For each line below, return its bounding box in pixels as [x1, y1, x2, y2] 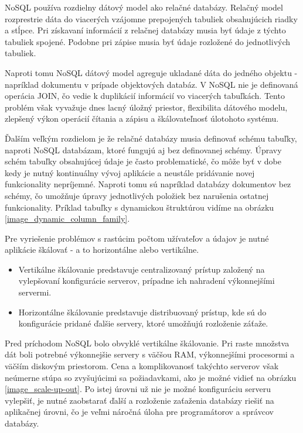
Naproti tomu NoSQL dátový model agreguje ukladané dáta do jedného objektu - [5, 66, 298, 78]
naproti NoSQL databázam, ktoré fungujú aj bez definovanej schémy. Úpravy [5, 143, 282, 156]
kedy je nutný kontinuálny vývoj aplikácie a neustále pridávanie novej [5, 166, 255, 178]
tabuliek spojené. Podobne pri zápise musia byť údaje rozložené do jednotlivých [5, 35, 291, 47]
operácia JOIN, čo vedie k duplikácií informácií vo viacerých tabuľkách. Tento [5, 90, 285, 102]
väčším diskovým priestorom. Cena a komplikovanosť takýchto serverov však [5, 360, 279, 372]
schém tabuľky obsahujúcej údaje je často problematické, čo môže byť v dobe [5, 155, 281, 167]
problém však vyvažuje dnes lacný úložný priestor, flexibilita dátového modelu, [5, 101, 288, 113]
